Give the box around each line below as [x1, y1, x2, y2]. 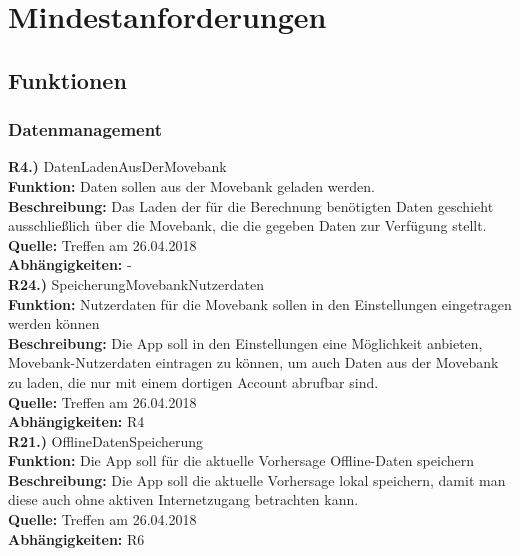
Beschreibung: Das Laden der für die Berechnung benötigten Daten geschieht [8, 195, 494, 216]
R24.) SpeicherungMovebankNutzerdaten [8, 273, 265, 294]
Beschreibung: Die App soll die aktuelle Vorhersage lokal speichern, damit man [8, 469, 506, 490]
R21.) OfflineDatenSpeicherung [8, 430, 204, 451]
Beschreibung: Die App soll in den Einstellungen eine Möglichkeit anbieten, [8, 332, 483, 353]
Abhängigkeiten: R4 [8, 411, 145, 432]
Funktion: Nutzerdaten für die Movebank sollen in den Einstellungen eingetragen [8, 293, 512, 314]
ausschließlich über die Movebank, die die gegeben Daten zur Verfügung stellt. [8, 215, 487, 236]
